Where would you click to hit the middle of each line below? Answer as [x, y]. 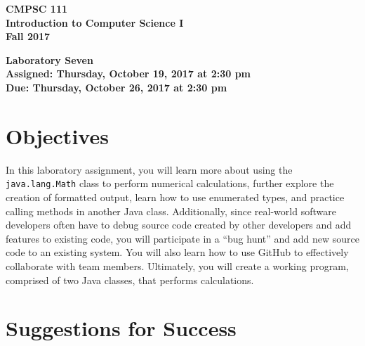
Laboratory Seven [49, 59]
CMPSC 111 [37, 8]
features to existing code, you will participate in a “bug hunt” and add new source [182, 238]
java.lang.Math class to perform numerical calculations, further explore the [170, 183]
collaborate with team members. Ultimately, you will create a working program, [177, 265]
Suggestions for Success [121, 328]
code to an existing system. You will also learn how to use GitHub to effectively [177, 252]
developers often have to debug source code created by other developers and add [179, 225]
